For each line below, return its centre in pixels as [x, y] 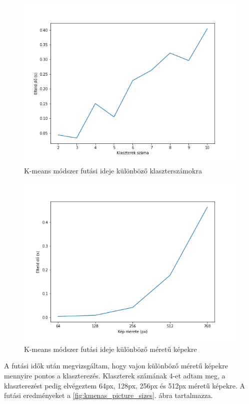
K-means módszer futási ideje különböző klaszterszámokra [113, 170]
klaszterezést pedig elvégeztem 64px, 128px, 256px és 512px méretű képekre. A [125, 385]
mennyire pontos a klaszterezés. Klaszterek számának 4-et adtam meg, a [115, 375]
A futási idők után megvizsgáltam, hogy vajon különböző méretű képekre [116, 366]
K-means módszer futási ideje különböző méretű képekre [110, 349]
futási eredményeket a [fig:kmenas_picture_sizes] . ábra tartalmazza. [108, 395]
